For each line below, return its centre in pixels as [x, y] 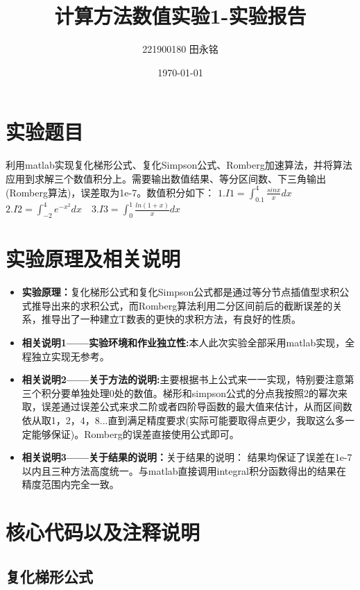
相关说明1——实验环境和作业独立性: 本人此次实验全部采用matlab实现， [183, 342]
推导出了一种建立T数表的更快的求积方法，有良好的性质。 [171, 319]
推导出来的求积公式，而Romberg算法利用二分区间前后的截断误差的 [182, 305]
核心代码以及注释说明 [103, 532]
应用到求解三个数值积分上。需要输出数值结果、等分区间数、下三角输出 [166, 178]
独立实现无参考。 [70, 356]
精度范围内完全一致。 [70, 484]
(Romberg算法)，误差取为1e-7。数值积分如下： [110, 192]
